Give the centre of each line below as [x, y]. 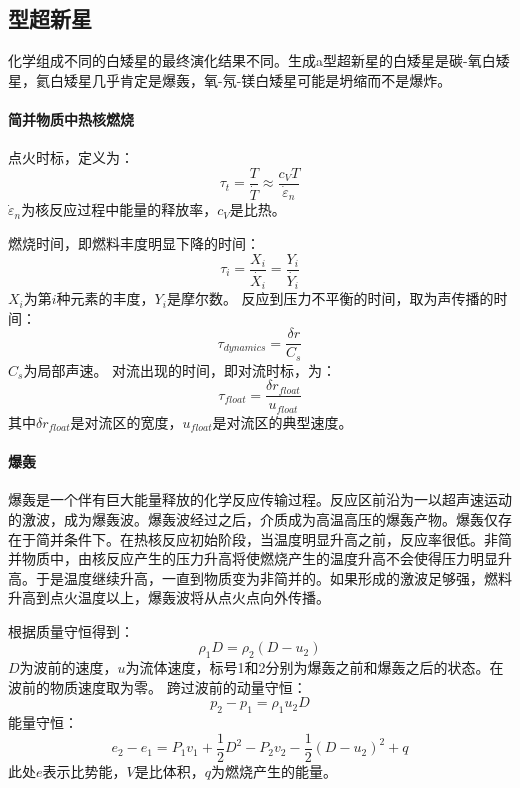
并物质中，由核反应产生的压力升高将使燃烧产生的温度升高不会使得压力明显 [253, 558]
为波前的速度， [68, 667]
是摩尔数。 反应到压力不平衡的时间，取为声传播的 [330, 298]
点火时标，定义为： [71, 157]
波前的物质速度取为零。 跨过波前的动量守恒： [157, 686]
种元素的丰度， [105, 298]
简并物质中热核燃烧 [71, 118]
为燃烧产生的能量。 [273, 770]
